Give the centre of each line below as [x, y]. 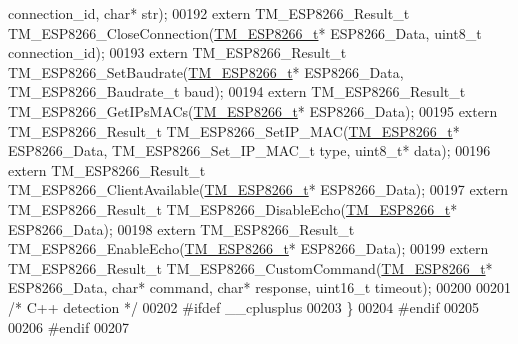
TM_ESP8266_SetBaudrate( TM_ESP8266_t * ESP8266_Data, [206, 71]
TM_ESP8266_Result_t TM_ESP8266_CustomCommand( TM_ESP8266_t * [250, 267]
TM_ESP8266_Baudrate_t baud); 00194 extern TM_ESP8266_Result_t [237, 91]
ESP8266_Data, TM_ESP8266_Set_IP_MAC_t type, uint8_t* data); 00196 [249, 150]
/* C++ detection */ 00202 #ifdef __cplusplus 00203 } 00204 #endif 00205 [244, 306]
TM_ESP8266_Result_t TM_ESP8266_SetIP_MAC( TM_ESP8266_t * [234, 130]
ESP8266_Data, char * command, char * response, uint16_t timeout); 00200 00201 [259, 287]
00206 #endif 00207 [68, 326]
